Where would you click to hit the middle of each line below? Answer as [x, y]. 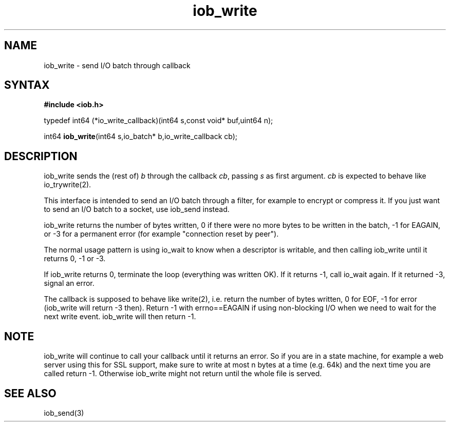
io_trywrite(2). [68, 185]
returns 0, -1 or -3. [75, 259]
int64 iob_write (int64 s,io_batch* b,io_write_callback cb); [141, 137]
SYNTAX [27, 85]
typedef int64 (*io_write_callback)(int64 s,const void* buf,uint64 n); [158, 121]
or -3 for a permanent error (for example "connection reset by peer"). [161, 234]
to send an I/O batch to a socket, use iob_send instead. [137, 209]
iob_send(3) [64, 413]
